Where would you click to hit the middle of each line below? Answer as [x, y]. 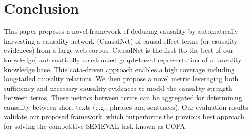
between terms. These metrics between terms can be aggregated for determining [123, 97]
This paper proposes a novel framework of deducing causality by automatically [121, 31]
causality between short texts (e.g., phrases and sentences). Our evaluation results [126, 107]
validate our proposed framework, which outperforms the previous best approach [124, 116]
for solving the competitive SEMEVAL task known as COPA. [96, 126]
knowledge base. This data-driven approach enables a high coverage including [119, 69]
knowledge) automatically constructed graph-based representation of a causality [123, 59]
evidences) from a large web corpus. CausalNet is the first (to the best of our [119, 50]
